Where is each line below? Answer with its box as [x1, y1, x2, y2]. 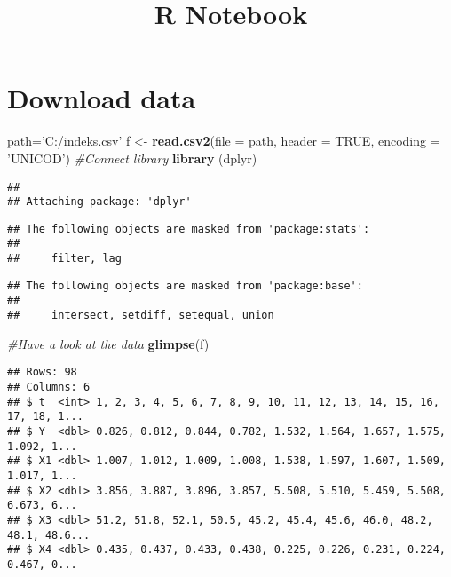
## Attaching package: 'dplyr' [7, 195, 192, 209]
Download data [7, 80, 196, 116]
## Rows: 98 [7, 366, 77, 379]
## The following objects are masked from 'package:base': [7, 279, 363, 292]
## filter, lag [7, 252, 122, 265]
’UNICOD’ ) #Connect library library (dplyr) [7, 148, 257, 167]
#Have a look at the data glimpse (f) [7, 334, 210, 352]
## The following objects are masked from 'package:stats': [7, 222, 370, 235]
